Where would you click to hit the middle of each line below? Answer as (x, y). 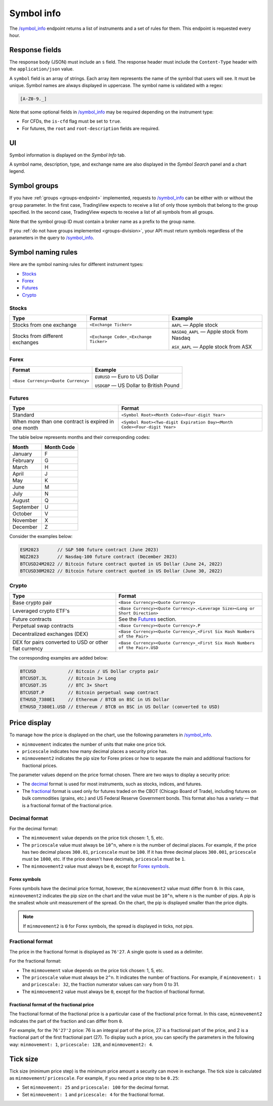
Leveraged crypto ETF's (41, 611)
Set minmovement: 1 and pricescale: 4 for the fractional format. (93, 1094)
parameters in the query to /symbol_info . (52, 238)
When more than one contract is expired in (63, 422)
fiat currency (28, 649)
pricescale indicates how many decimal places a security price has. (95, 751)
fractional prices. (40, 766)
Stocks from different (38, 336)
